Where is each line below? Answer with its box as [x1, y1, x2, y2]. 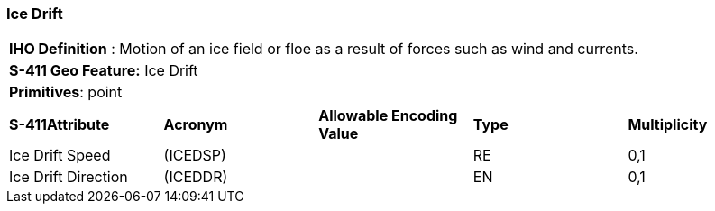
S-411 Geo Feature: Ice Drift [9, 61, 198, 80]
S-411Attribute [9, 115, 110, 134]
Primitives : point [9, 83, 123, 102]
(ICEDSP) [163, 146, 226, 165]
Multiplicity [628, 115, 708, 134]
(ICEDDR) [163, 168, 228, 187]
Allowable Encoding [318, 106, 458, 125]
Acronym [163, 115, 228, 134]
